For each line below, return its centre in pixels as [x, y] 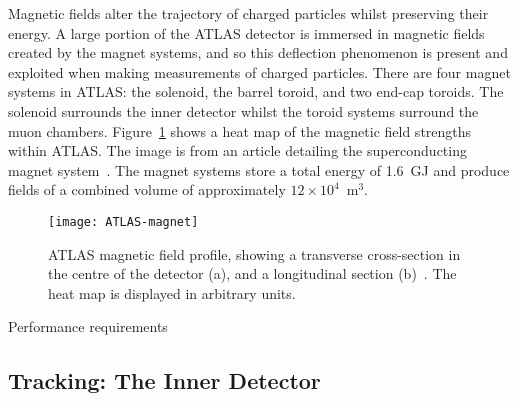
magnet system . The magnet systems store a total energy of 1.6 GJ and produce [259, 169]
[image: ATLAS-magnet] [123, 221]
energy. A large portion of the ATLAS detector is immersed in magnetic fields [246, 32]
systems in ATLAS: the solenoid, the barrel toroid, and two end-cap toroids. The [256, 91]
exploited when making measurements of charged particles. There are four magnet [259, 71]
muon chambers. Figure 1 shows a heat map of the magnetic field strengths [240, 130]
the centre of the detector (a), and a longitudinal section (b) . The [252, 273]
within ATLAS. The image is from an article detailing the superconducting [237, 150]
